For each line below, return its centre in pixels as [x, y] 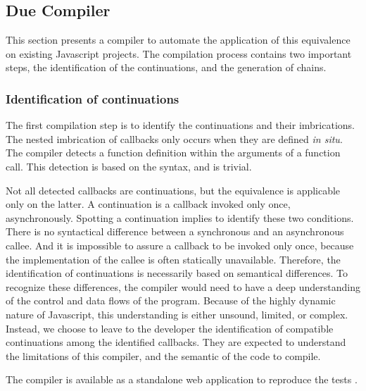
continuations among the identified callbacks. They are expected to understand [176, 342]
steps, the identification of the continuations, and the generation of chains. [166, 67]
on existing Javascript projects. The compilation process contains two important [179, 53]
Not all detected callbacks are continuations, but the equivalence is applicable [173, 190]
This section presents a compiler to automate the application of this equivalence [178, 40]
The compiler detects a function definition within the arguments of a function [173, 153]
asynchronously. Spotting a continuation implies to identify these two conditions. [180, 217]
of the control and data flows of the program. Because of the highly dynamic [171, 300]
